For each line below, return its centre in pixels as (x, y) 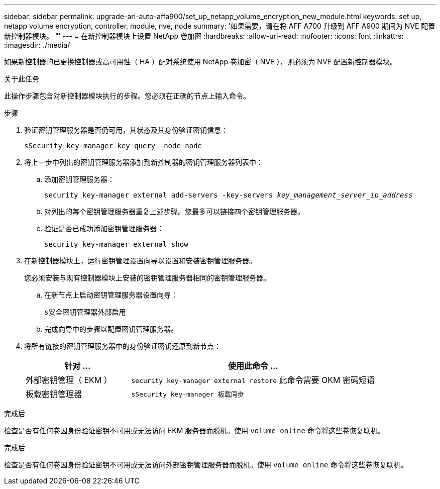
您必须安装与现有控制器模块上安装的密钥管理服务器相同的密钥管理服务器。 (147, 278)
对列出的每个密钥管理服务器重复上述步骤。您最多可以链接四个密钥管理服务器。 (174, 211)
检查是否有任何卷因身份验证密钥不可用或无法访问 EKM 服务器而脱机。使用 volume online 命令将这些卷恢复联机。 (194, 430)
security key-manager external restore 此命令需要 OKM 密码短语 (253, 380)
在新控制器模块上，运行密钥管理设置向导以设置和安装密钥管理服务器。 (140, 261)
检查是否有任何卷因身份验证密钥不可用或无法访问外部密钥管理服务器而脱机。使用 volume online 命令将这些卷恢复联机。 (206, 465)
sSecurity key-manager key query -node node (113, 146)
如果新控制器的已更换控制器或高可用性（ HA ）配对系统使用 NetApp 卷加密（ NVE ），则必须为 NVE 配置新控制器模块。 (200, 62)
